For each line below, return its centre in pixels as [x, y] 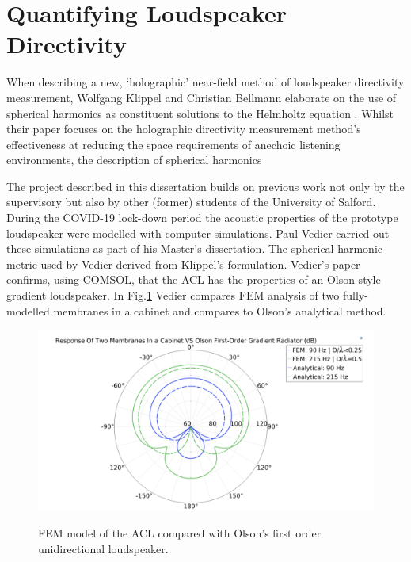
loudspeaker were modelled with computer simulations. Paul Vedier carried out [198, 233]
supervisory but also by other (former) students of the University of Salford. [191, 202]
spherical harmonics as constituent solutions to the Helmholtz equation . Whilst [200, 113]
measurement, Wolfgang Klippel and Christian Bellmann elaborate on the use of [202, 97]
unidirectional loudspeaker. [103, 548]
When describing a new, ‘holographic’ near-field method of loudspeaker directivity [205, 82]
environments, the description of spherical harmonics [134, 160]
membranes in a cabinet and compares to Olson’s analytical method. [220, 310]
